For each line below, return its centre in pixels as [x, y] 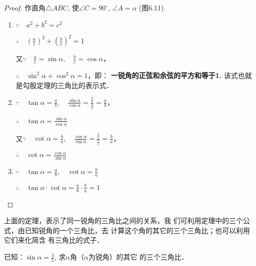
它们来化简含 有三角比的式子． [54, 240]
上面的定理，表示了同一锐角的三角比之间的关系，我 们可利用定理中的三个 [124, 221]
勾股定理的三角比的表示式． [68, 85]
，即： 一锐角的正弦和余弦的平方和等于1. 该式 [163, 75]
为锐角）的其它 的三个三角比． [138, 257]
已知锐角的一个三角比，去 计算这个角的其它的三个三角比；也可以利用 [137, 230]
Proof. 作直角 [25, 7]
